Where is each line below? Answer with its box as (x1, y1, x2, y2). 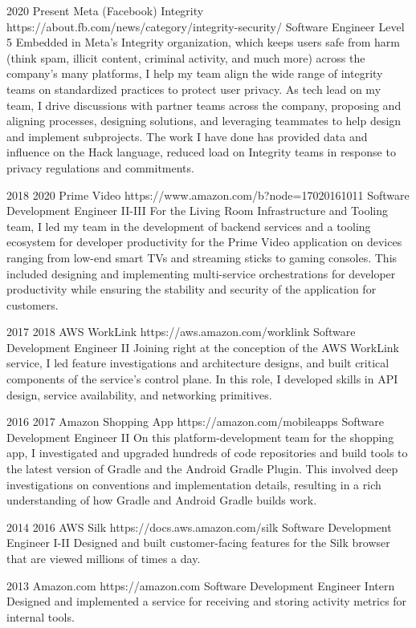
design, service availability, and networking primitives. (6, 386, 272, 403)
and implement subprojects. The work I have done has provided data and (6, 128, 368, 144)
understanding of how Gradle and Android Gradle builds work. (6, 492, 317, 508)
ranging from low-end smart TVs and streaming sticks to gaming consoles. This (6, 249, 398, 265)
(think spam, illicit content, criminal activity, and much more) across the (6, 49, 365, 66)
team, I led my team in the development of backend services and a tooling (6, 217, 371, 234)
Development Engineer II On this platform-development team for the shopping (6, 428, 394, 445)
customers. (6, 296, 59, 313)
